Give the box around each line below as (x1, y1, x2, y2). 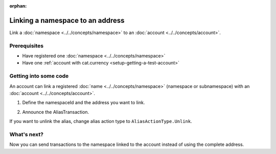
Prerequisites (9, 42, 43, 49)
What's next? (9, 131, 43, 138)
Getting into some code (9, 73, 69, 80)
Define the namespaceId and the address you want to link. (22, 100, 145, 106)
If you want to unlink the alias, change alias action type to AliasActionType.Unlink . (9, 118, 193, 125)
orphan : (9, 3, 27, 9)
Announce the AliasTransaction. (22, 109, 89, 115)
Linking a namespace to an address (9, 16, 125, 25)
